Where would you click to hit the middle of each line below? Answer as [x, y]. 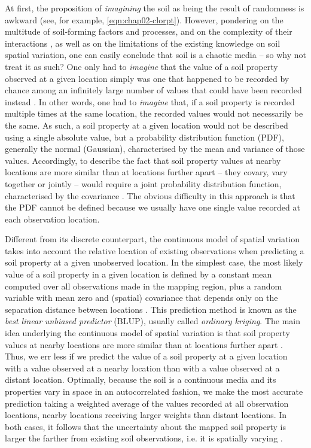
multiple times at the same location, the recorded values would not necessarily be [154, 113]
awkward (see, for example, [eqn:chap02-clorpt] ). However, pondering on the [144, 19]
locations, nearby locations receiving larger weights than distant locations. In [146, 415]
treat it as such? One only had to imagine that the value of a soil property [141, 66]
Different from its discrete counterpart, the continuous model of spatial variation [153, 239]
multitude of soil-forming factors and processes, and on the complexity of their [149, 31]
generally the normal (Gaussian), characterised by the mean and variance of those [155, 149]
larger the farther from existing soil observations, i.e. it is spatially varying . [144, 438]
